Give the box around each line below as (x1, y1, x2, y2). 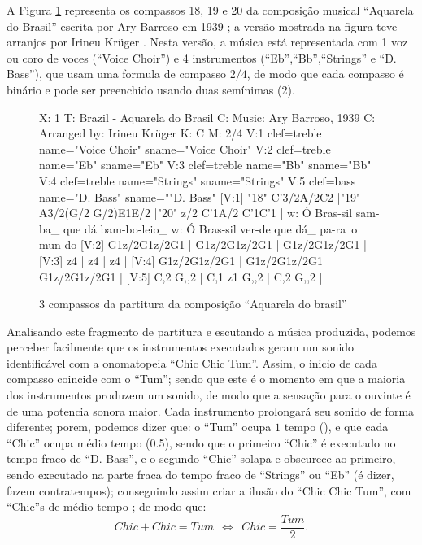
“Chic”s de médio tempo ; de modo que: (7, 498, 207, 515)
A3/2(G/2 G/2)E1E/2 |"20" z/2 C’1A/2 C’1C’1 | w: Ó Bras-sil (39, 204, 353, 221)
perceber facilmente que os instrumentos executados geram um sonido (7, 338, 355, 355)
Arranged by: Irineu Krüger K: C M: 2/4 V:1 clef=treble (39, 124, 322, 142)
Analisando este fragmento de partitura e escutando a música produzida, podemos (7, 322, 416, 339)
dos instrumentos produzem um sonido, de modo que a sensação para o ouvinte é (7, 386, 411, 403)
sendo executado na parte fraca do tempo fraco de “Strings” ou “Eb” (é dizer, (7, 466, 394, 483)
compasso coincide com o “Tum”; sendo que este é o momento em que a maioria (7, 370, 406, 387)
